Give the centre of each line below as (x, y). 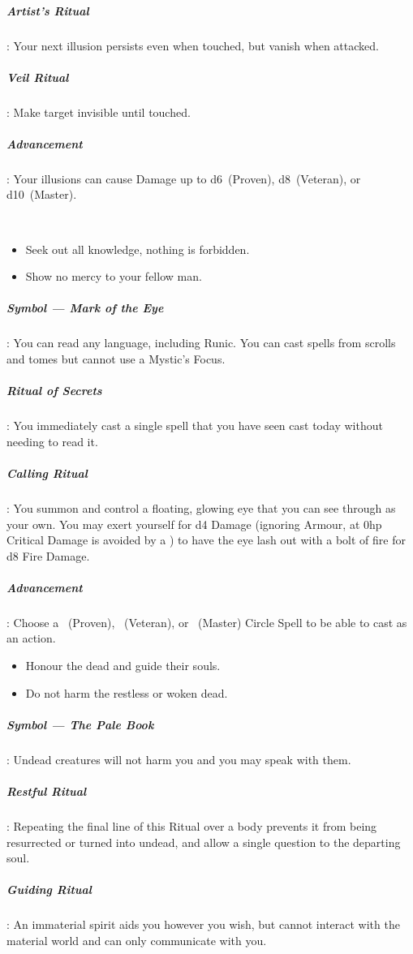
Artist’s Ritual (48, 10)
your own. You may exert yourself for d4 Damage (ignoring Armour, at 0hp (194, 524)
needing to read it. (52, 441)
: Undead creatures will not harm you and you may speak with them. (179, 759)
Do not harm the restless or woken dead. (127, 692)
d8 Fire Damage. (48, 555)
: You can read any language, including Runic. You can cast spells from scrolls (201, 343)
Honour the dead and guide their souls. (123, 666)
